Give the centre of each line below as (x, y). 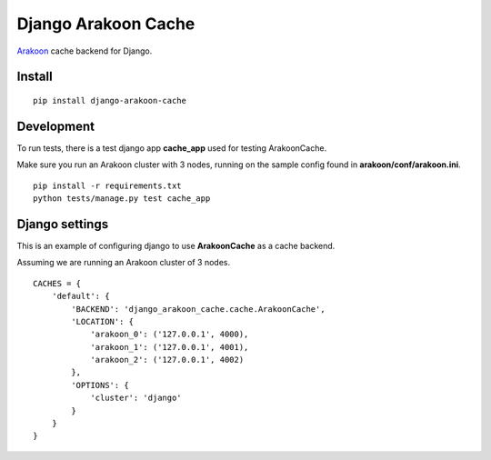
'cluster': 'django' (136, 398)
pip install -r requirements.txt (107, 185)
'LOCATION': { (103, 321)
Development (56, 126)
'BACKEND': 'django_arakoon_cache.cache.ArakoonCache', (199, 309)
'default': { (80, 296)
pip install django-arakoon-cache (110, 100)
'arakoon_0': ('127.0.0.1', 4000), (170, 335)
